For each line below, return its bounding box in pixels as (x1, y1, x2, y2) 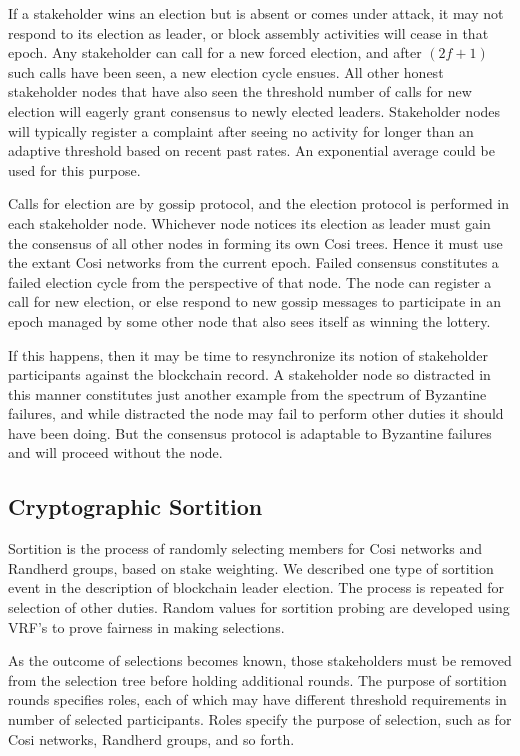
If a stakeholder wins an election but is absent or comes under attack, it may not (8, 3, 504, 23)
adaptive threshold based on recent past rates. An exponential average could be (8, 140, 495, 161)
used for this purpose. (8, 159, 141, 180)
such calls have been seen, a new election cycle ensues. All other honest (8, 61, 444, 82)
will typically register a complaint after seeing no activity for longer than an (8, 120, 474, 141)
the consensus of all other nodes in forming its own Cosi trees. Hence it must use (8, 232, 503, 253)
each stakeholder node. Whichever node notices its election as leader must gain (8, 212, 491, 233)
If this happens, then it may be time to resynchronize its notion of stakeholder (8, 344, 489, 365)
